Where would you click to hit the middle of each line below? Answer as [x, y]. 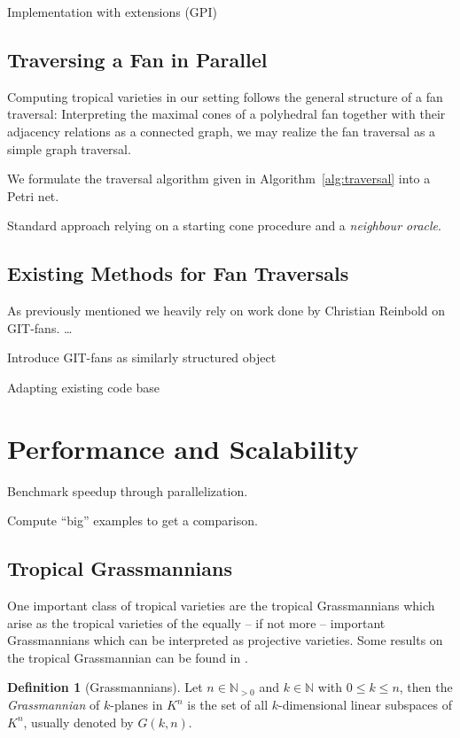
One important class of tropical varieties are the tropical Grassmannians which [221, 606]
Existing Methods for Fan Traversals [178, 273]
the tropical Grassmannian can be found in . [128, 657]
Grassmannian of [54, 705]
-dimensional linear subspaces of [365, 705]
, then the [426, 687]
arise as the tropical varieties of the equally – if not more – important [196, 622]
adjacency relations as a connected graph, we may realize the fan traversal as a [222, 131]
